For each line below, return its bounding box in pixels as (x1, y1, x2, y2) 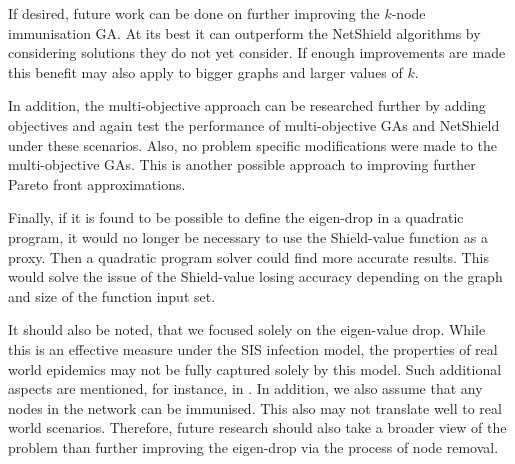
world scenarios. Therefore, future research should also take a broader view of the (8, 417, 507, 438)
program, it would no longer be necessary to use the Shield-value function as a (8, 226, 488, 247)
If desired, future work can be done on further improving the (8, 3, 380, 23)
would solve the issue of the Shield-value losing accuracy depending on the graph (8, 266, 503, 287)
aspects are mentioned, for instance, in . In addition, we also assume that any (8, 378, 483, 399)
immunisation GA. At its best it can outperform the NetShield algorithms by (8, 22, 481, 43)
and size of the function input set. (8, 285, 216, 306)
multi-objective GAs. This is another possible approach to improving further (8, 154, 476, 175)
